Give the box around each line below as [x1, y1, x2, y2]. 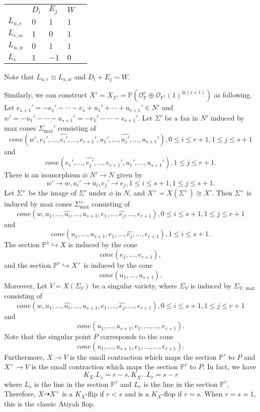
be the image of [29, 187, 76, 198]
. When [200, 388, 223, 399]
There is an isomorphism [4, 169, 80, 180]
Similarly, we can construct [4, 89, 88, 100]
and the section [4, 260, 51, 270]
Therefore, [4, 388, 36, 399]
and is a [124, 388, 149, 399]
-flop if [161, 388, 182, 399]
